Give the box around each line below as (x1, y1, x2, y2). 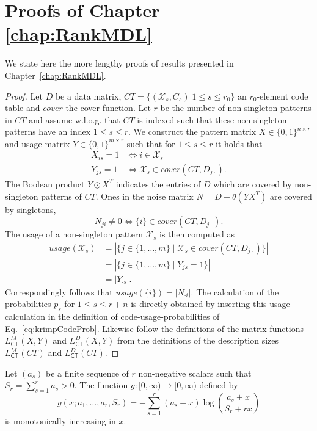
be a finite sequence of (46, 366, 129, 379)
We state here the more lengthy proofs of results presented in (5, 57, 234, 70)
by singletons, (5, 203, 56, 215)
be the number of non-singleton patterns (160, 101, 312, 114)
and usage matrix (5, 137, 70, 150)
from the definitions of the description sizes (117, 334, 279, 347)
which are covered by (213, 177, 292, 190)
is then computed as (159, 228, 235, 241)
